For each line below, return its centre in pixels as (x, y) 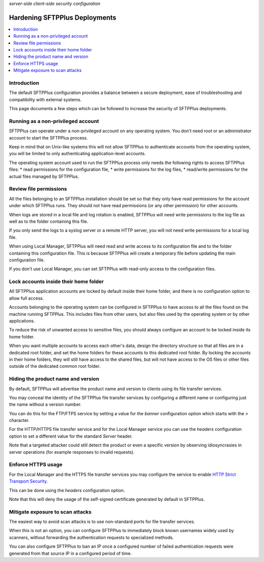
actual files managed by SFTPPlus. (44, 176)
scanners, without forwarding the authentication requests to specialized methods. (91, 537)
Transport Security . (29, 481)
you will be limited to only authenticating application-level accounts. (77, 154)
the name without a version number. (45, 404)
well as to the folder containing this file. (49, 221)
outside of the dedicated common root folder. (55, 366)
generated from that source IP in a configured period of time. (70, 553)
